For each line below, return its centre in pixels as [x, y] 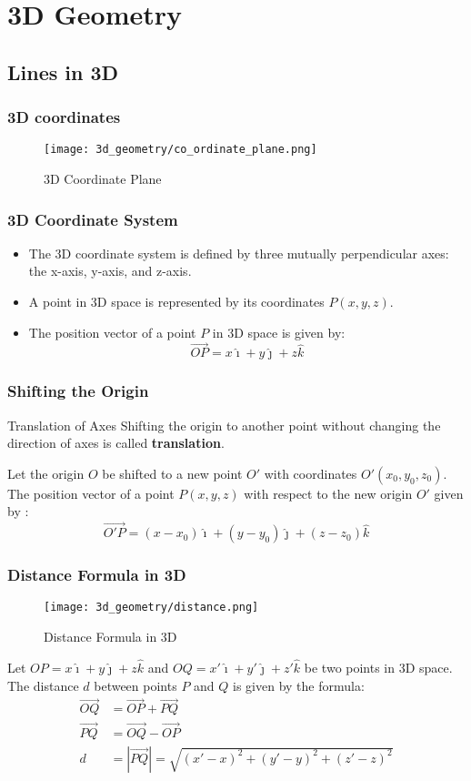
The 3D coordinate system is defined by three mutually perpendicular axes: [239, 253]
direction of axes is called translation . [116, 443]
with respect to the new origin [328, 493]
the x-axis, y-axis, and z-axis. [110, 271]
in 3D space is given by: [279, 332]
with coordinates [311, 473]
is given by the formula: [299, 685]
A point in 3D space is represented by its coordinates [176, 302]
